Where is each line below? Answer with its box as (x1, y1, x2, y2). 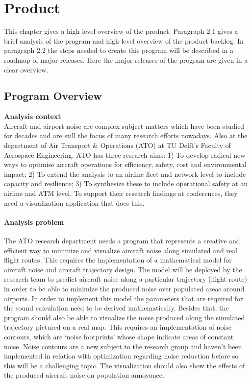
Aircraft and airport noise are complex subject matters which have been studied (4, 120, 245, 131)
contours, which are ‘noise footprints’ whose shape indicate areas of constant (4, 331, 234, 341)
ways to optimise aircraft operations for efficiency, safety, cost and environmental (4, 159, 247, 169)
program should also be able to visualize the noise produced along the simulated (4, 312, 245, 322)
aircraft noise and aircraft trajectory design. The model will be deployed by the (4, 264, 242, 274)
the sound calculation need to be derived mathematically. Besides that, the (4, 303, 229, 313)
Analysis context (4, 111, 61, 121)
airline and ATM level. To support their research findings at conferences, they (4, 188, 238, 198)
